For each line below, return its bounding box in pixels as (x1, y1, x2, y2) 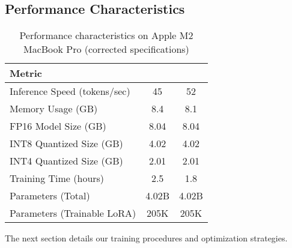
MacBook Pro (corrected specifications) (23, 42, 189, 56)
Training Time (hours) (10, 171, 105, 186)
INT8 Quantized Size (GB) (10, 136, 123, 151)
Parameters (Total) (10, 189, 90, 203)
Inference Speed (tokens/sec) (10, 84, 130, 98)
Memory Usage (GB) (10, 101, 98, 116)
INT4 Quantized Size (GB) (10, 154, 123, 168)
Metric (10, 66, 42, 80)
